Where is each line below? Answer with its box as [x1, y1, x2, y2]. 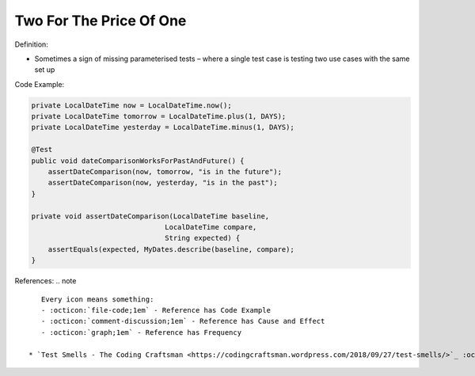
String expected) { [165, 234, 241, 243]
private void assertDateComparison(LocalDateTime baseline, [31, 211, 270, 221]
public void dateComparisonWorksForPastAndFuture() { [31, 156, 245, 165]
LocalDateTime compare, [165, 222, 257, 231]
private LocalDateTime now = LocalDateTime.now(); [31, 101, 233, 110]
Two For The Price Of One [14, 12, 187, 29]
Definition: [14, 40, 49, 49]
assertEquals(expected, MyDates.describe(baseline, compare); [47, 245, 294, 253]
